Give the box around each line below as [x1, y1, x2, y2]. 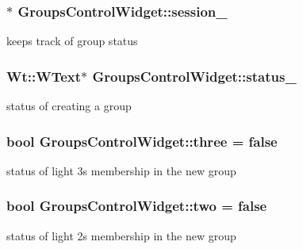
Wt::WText [6, 66, 82, 86]
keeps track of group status [6, 33, 138, 49]
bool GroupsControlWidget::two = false [6, 196, 267, 216]
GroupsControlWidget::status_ [92, 66, 297, 86]
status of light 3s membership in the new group [6, 162, 236, 178]
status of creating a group [6, 98, 132, 114]
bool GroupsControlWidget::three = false [6, 131, 278, 151]
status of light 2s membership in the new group [6, 227, 236, 243]
